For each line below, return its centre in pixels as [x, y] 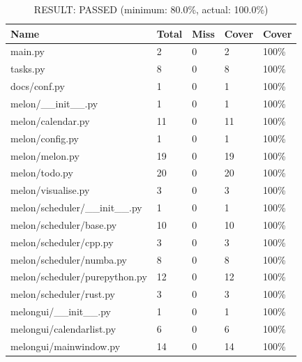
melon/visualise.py [50, 190]
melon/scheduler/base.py [64, 224]
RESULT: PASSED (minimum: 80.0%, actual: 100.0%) [151, 9]
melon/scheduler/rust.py [63, 294]
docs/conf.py [38, 86]
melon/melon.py [45, 155]
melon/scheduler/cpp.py [62, 242]
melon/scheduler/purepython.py [79, 277]
